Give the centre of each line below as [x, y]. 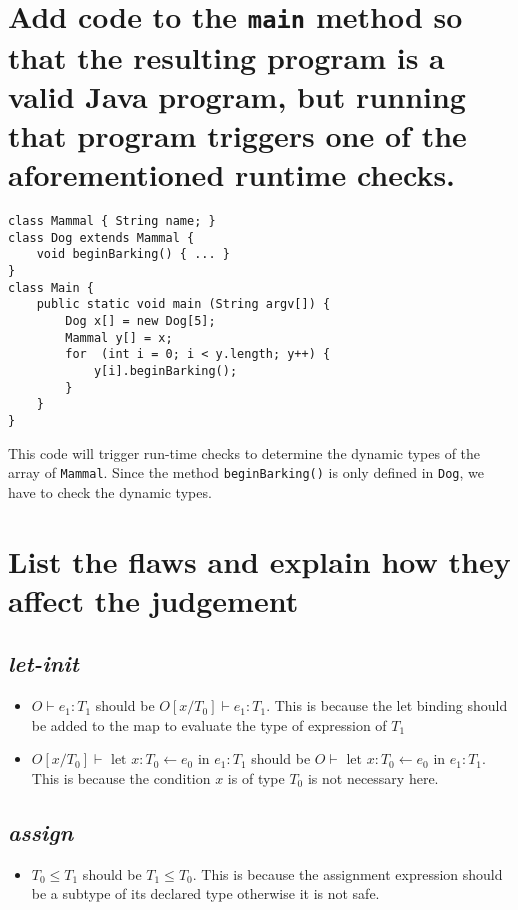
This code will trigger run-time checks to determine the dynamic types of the [244, 452]
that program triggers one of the [237, 134]
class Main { [51, 287]
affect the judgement [153, 599]
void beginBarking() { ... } [133, 254]
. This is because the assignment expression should [347, 873]
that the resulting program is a [226, 56]
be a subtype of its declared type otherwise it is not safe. [205, 893]
